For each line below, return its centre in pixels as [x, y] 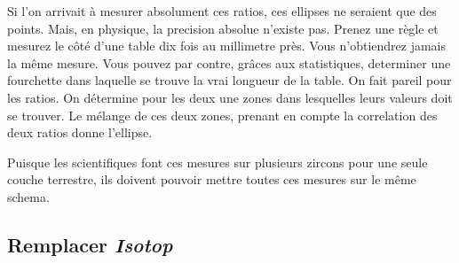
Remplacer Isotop [90, 244]
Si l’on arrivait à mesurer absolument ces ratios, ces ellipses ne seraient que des [222, 11]
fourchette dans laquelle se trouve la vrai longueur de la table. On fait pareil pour [229, 80]
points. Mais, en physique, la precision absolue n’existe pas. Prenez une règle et [223, 28]
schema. [28, 196]
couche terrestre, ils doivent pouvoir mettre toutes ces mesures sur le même [212, 179]
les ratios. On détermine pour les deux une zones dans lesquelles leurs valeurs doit [230, 97]
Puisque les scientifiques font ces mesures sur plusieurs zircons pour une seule [218, 162]
